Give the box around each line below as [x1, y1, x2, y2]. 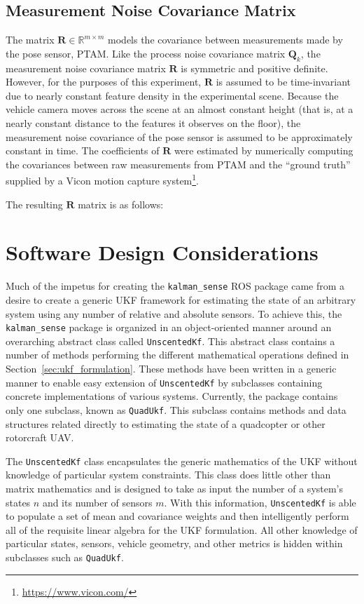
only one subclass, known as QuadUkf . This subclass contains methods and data [6, 402, 346, 417]
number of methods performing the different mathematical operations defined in [6, 347, 349, 362]
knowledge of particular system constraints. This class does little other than [6, 467, 331, 482]
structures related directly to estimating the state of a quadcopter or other [6, 416, 325, 431]
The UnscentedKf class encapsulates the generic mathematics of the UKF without [6, 453, 358, 468]
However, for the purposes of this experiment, [6, 74, 202, 89]
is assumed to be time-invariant [216, 74, 351, 89]
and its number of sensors [42, 495, 153, 509]
